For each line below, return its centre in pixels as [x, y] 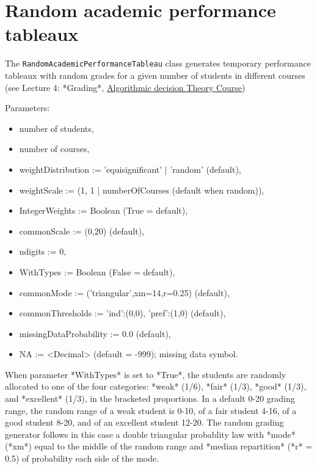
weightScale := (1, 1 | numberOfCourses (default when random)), [142, 190]
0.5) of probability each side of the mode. [82, 458]
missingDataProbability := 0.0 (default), [95, 333]
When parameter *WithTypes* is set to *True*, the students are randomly [146, 374]
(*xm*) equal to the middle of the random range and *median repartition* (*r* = [159, 446]
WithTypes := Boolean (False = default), [97, 271]
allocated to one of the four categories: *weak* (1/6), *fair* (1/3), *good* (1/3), [156, 386]
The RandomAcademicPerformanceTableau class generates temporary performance [158, 63]
